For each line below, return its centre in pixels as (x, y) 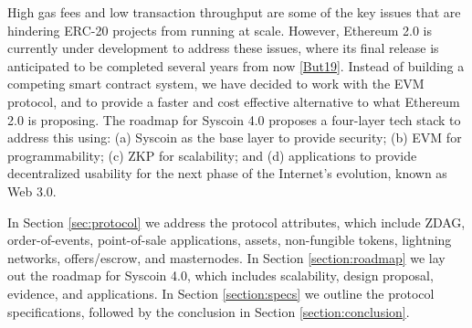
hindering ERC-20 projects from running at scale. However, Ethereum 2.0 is (220, 30)
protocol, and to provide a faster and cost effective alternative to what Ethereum (234, 101)
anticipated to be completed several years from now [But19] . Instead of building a (236, 65)
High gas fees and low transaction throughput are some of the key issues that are (234, 12)
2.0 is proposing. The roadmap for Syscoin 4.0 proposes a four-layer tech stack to (234, 119)
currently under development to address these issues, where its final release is (223, 48)
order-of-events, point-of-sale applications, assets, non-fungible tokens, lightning (230, 240)
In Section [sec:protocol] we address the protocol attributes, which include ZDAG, (236, 222)
